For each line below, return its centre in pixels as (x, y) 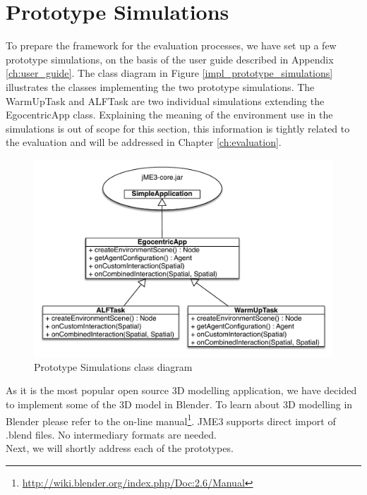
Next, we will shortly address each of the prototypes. (120, 448)
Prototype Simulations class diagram (113, 366)
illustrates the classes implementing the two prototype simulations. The (160, 86)
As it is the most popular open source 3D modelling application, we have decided (181, 390)
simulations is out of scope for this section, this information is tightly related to (178, 128)
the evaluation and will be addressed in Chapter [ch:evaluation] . (144, 142)
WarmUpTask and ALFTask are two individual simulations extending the (165, 100)
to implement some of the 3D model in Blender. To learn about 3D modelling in (179, 404)
